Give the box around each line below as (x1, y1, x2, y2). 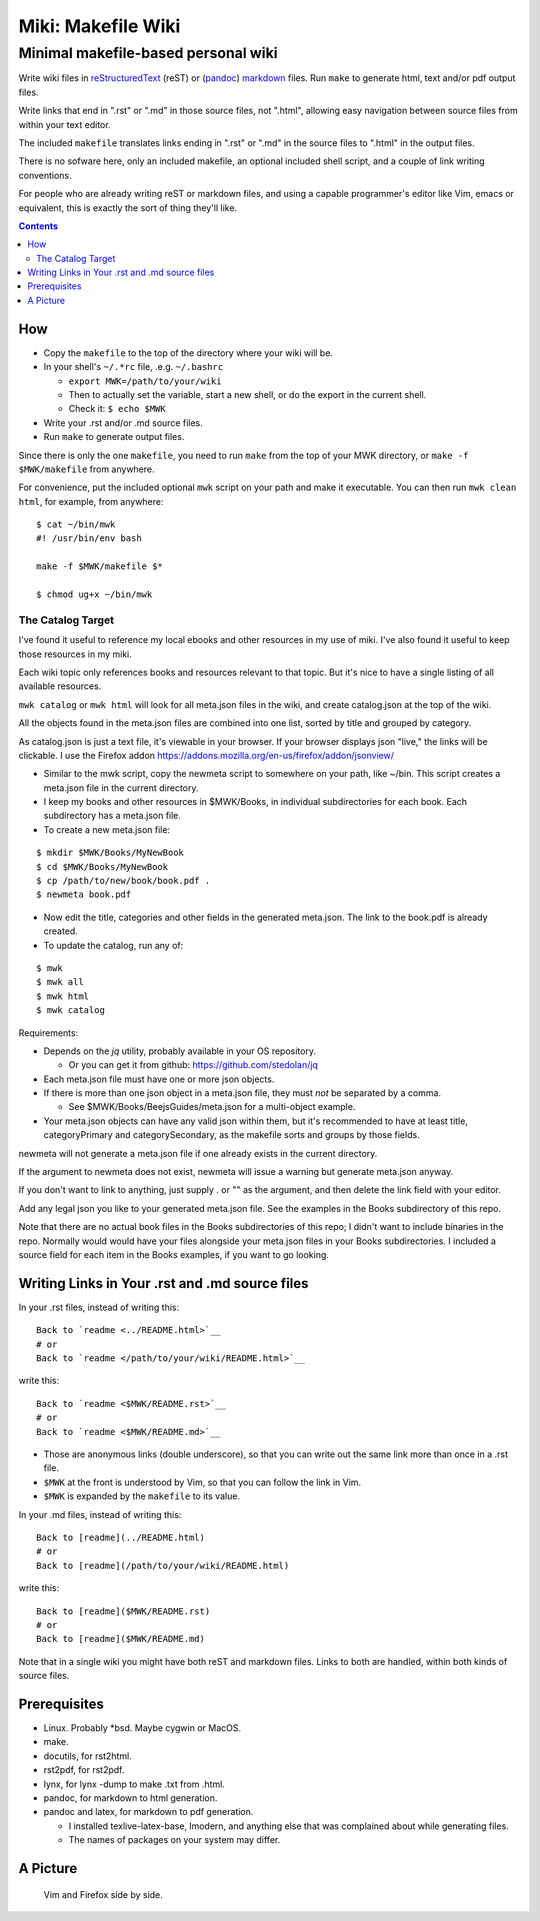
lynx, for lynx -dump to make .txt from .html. (43, 1778, 225, 1790)
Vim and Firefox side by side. (43, 1888, 164, 1900)
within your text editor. (18, 118, 111, 130)
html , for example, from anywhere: (18, 495, 164, 507)
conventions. (18, 169, 72, 181)
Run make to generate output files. (43, 431, 185, 443)
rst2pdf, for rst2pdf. (43, 1764, 125, 1776)
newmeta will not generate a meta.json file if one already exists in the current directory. (18, 1147, 378, 1159)
